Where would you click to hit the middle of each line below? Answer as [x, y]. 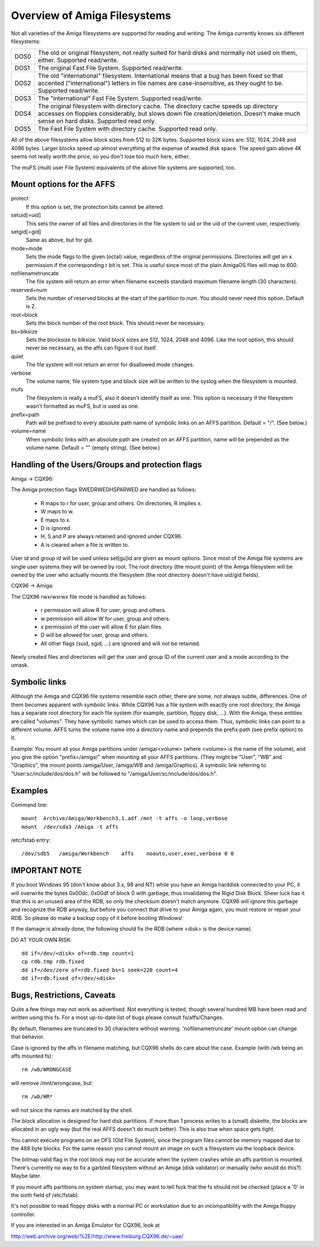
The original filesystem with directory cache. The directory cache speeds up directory [158, 106]
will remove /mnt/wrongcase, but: [52, 1083]
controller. [23, 1214]
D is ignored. [56, 528]
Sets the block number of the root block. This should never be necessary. [116, 323]
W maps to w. [57, 512]
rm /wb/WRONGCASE [47, 1070]
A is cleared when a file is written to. [85, 545]
